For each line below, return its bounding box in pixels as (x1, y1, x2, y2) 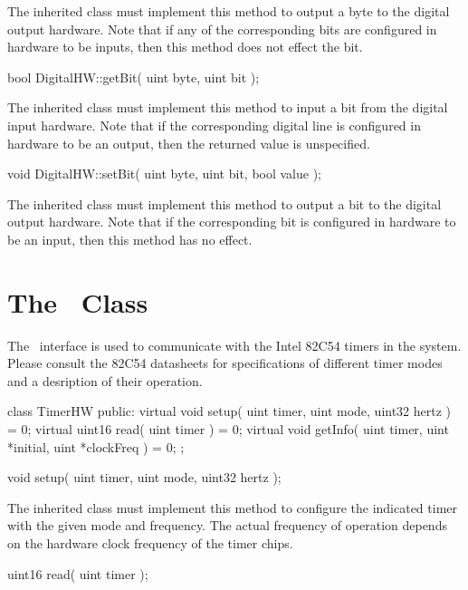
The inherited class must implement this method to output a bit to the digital (7, 194, 442, 213)
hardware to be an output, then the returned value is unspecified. (7, 133, 370, 152)
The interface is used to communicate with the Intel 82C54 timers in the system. (7, 335, 462, 354)
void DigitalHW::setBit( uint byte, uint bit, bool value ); (7, 164, 322, 183)
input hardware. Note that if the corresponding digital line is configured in (7, 115, 421, 134)
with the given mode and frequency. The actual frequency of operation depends (7, 516, 447, 535)
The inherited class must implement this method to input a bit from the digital (7, 98, 448, 117)
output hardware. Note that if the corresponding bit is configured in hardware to (7, 212, 456, 231)
